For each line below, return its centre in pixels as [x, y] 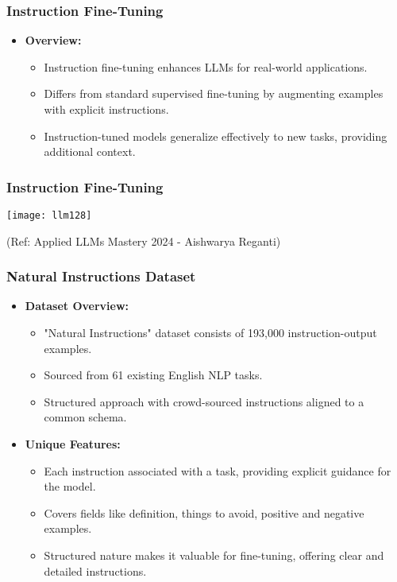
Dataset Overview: [77, 306]
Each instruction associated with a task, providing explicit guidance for [218, 470]
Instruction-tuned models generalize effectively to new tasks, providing [216, 136]
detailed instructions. [95, 570]
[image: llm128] [49, 215]
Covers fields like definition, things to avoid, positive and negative [204, 512]
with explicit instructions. [106, 109]
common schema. [85, 417]
